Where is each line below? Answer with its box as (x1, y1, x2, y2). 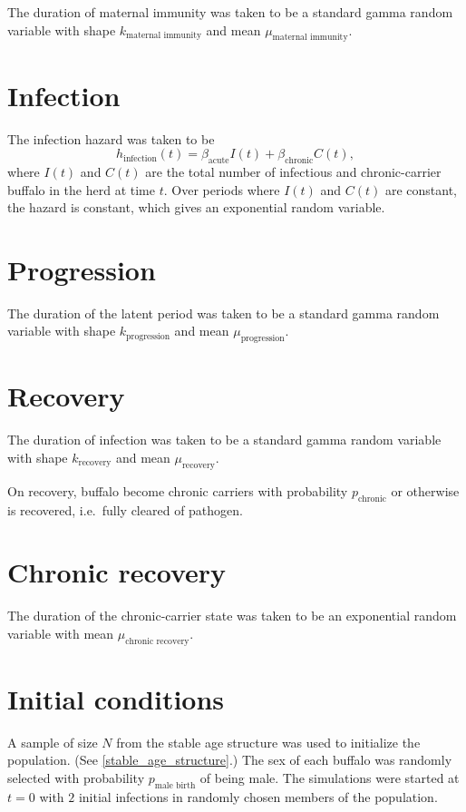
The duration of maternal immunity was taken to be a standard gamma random (7, 3, 453, 21)
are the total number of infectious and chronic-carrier (145, 161, 442, 181)
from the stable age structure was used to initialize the (116, 732, 421, 751)
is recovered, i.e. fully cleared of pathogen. (7, 500, 243, 519)
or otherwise (391, 481, 460, 500)
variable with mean (7, 623, 114, 642)
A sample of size (7, 732, 98, 751)
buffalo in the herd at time (7, 180, 155, 199)
